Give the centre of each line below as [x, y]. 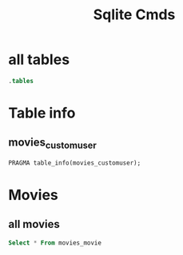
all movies [34, 224]
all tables [39, 60]
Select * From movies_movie [55, 243]
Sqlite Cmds [134, 15]
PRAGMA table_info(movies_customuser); [75, 163]
